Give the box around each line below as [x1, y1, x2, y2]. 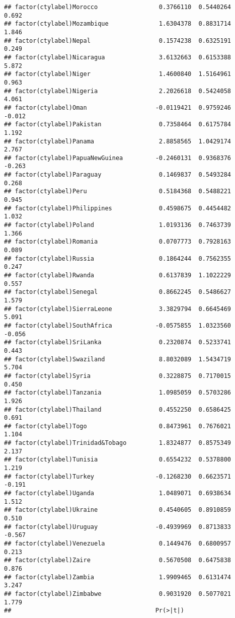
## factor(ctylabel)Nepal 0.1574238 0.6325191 [4, 37, 231, 44]
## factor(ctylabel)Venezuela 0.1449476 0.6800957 [4, 540, 231, 547]
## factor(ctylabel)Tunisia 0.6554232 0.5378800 [4, 456, 231, 463]
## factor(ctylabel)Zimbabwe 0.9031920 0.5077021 [4, 590, 231, 597]
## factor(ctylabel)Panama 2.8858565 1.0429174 [4, 137, 231, 145]
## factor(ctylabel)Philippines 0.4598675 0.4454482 [4, 204, 231, 212]
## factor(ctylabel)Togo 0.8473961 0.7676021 [4, 422, 231, 430]
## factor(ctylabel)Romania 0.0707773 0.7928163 [4, 238, 231, 246]
